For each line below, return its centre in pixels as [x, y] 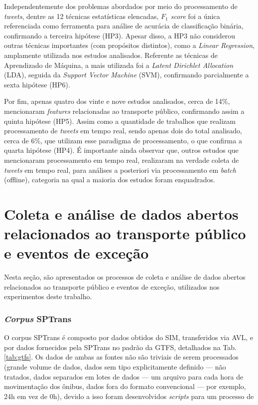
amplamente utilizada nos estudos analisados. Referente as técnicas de [111, 55]
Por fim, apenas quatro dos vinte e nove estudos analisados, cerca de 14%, [117, 101]
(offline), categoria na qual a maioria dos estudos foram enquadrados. [110, 180]
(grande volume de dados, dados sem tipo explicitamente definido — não [115, 366]
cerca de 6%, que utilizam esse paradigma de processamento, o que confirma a [123, 140]
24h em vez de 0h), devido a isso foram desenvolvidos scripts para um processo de [129, 396]
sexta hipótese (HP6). [37, 84]
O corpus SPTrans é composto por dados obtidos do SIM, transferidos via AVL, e [129, 337]
